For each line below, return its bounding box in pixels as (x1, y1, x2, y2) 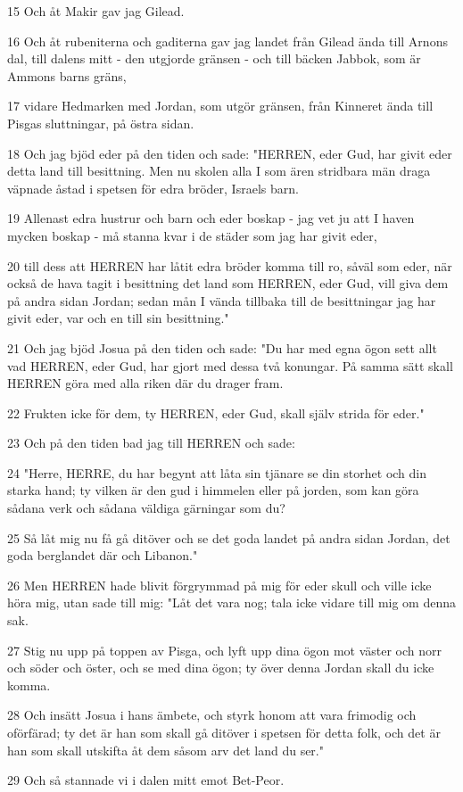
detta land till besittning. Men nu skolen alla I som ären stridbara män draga (7, 161, 431, 180)
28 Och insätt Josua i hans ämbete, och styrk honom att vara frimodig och (7, 705, 417, 724)
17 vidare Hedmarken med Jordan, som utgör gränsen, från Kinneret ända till (7, 96, 434, 115)
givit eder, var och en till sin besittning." (7, 309, 229, 327)
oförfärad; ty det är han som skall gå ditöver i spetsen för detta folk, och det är (7, 723, 441, 741)
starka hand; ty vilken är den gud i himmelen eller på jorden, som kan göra (7, 481, 419, 499)
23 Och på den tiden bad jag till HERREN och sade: (7, 433, 295, 452)
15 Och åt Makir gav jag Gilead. (7, 2, 185, 20)
